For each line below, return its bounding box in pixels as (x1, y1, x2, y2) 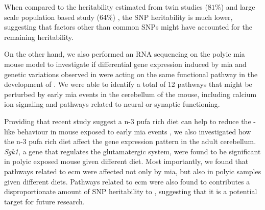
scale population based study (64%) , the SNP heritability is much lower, (4, 11, 233, 22)
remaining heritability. (4, 31, 74, 42)
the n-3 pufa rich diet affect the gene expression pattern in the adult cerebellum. (4, 136, 256, 147)
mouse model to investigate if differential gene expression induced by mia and (4, 58, 247, 69)
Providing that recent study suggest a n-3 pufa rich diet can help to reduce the (4, 115, 251, 126)
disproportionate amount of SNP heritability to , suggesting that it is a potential (4, 186, 257, 197)
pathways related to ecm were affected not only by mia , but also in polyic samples (4, 166, 261, 176)
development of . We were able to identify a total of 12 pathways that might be (4, 79, 252, 89)
